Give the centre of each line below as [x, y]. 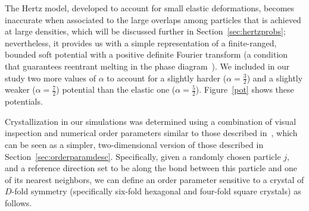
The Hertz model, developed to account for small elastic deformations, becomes [150, 8]
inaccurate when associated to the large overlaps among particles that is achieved [153, 19]
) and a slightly [275, 78]
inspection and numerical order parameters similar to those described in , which [151, 133]
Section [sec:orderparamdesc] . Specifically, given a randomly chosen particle [143, 156]
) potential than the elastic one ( [116, 89]
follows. [18, 202]
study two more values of [51, 78]
